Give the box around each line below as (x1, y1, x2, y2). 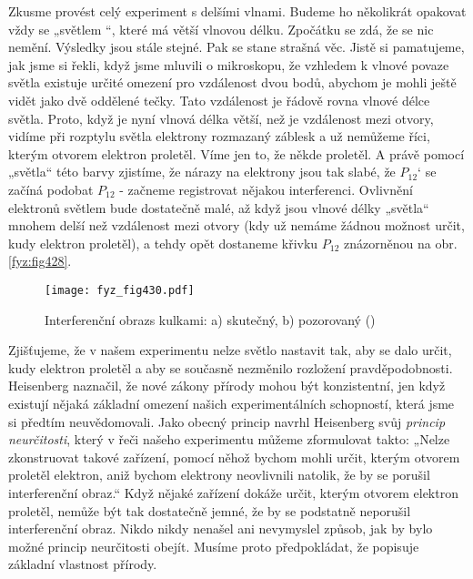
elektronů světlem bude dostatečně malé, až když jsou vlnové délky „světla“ (8, 198, 429, 217)
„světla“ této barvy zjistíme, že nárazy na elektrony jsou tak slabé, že (8, 162, 396, 181)
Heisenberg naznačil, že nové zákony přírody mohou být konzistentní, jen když (8, 376, 446, 395)
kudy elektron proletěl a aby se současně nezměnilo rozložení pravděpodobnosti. (8, 358, 453, 377)
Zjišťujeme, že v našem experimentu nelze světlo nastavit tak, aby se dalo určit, (8, 340, 452, 360)
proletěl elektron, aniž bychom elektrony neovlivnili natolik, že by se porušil (8, 465, 430, 484)
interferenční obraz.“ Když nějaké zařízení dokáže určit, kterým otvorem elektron (8, 482, 458, 502)
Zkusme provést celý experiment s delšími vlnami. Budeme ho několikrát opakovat (8, 2, 467, 20)
